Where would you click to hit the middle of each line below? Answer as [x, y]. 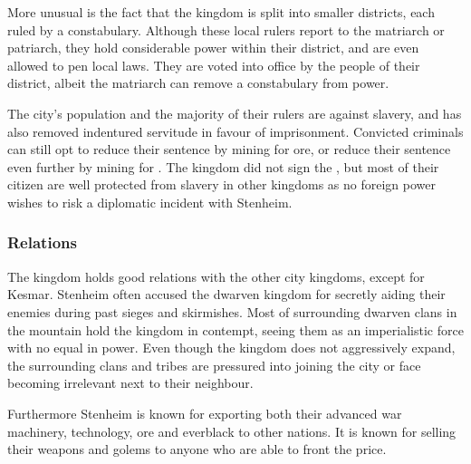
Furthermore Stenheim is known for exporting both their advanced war [205, 413]
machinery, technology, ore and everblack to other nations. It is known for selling [232, 431]
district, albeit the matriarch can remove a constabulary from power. [198, 83]
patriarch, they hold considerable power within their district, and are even [213, 48]
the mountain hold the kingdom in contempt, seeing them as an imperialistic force [235, 329]
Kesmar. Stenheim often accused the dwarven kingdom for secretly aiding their [226, 294]
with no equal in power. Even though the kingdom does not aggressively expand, [231, 348]
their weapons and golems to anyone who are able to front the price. [197, 449]
